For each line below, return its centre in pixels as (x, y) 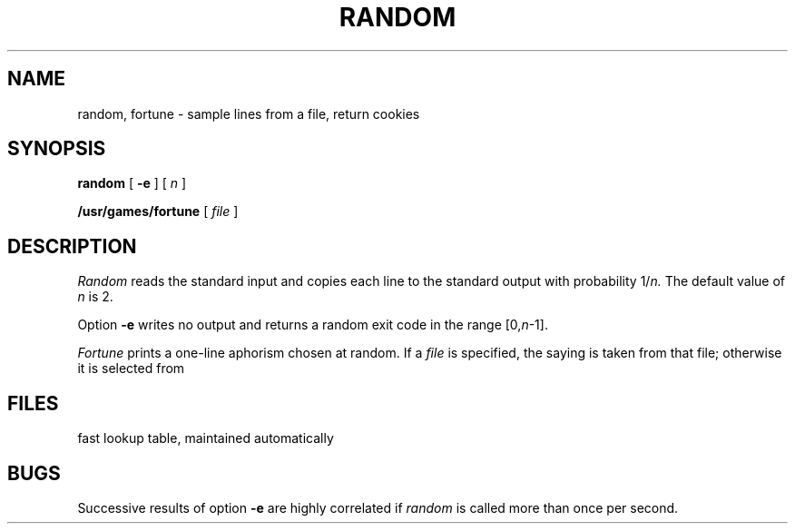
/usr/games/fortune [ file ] (158, 211)
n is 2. (95, 297)
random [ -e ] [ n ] (132, 183)
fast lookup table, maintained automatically (206, 438)
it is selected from (131, 369)
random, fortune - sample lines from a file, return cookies (249, 113)
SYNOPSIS (57, 149)
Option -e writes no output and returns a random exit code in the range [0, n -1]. (313, 325)
